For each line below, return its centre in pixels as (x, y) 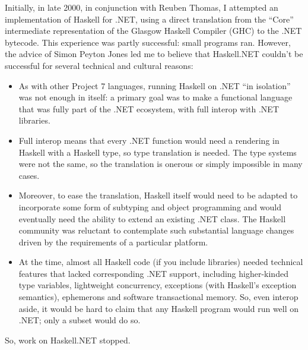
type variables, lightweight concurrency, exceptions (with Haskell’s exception (158, 285)
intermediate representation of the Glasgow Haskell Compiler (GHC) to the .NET (153, 31)
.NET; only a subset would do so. (80, 320)
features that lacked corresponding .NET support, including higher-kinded (153, 273)
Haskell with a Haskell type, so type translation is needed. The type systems (158, 152)
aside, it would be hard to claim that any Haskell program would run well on (159, 308)
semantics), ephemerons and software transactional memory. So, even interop (158, 297)
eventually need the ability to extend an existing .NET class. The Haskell (152, 218)
